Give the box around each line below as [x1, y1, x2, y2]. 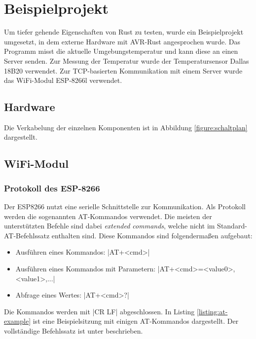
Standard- [217, 221, 247, 231]
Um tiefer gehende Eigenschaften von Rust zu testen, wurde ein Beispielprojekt [4, 27, 244, 37]
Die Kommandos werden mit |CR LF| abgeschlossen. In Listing [4, 306, 195, 316]
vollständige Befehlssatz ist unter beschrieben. [4, 326, 143, 336]
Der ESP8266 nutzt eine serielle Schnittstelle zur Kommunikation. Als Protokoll [4, 201, 246, 212]
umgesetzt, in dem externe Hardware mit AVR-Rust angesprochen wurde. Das [4, 36, 240, 46]
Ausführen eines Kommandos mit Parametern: [15, 264, 156, 274]
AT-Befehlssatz [4, 230, 50, 240]
